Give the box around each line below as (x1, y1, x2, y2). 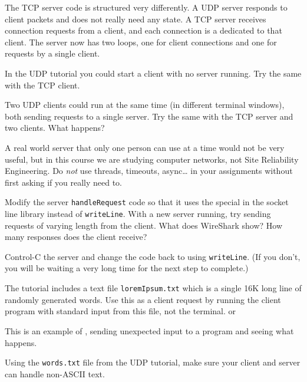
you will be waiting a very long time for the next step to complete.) (5, 262, 249, 274)
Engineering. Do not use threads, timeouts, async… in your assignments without (5, 164, 293, 177)
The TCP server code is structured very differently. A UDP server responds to (5, 1, 288, 13)
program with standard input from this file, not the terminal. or (5, 305, 236, 317)
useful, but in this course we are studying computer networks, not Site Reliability (5, 153, 299, 165)
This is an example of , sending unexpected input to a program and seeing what (5, 324, 294, 337)
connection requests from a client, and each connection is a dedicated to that (5, 24, 282, 37)
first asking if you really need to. (5, 176, 122, 188)
